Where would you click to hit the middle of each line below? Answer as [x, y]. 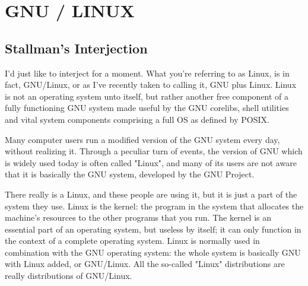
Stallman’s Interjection [76, 48]
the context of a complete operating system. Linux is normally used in [132, 241]
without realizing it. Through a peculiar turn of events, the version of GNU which [154, 151]
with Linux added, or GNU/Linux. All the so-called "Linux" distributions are [145, 264]
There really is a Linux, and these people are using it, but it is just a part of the [151, 194]
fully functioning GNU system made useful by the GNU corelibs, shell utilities [147, 108]
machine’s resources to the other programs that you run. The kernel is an [138, 217]
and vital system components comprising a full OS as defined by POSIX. [137, 119]
